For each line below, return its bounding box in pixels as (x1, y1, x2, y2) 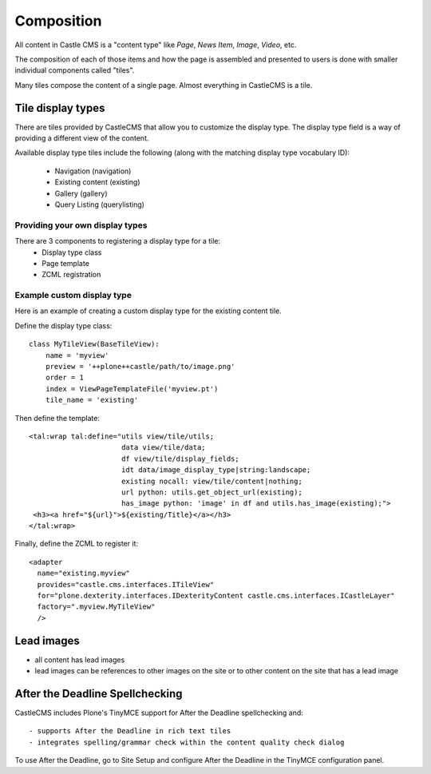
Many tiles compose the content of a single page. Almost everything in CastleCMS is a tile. (14, 80, 313, 89)
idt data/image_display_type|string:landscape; (121, 466, 311, 474)
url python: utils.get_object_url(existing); (121, 487, 302, 497)
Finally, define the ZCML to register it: (14, 539, 139, 549)
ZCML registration (42, 270, 101, 280)
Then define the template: (14, 413, 100, 423)
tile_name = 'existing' (45, 395, 139, 405)
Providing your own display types (14, 220, 148, 231)
